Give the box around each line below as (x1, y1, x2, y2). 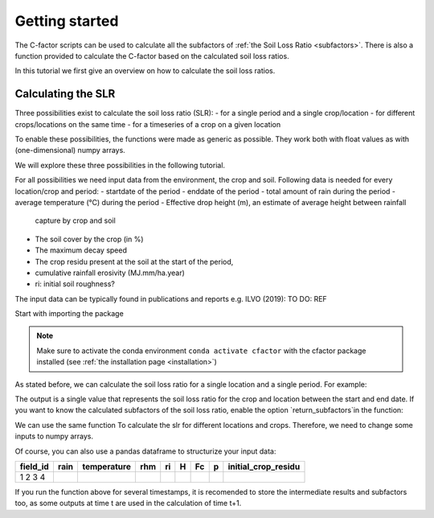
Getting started (14, 12, 119, 30)
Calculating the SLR (14, 87, 116, 101)
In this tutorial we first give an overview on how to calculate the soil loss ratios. (14, 66, 276, 76)
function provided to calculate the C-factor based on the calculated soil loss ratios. (14, 51, 289, 60)
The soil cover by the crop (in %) (35, 234, 144, 244)
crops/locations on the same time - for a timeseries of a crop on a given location (14, 119, 281, 129)
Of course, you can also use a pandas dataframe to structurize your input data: (14, 446, 276, 456)
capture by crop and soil (35, 216, 116, 225)
